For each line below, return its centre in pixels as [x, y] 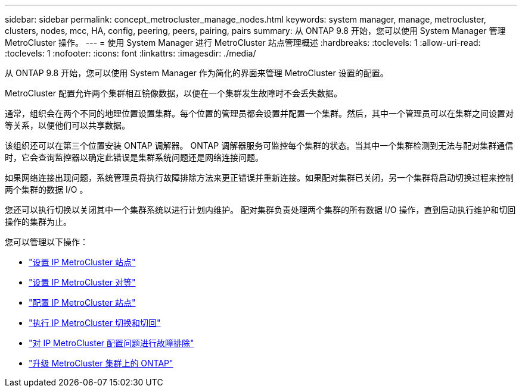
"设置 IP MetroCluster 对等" [82, 282]
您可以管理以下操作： [46, 242]
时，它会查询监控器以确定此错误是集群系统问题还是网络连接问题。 [134, 157]
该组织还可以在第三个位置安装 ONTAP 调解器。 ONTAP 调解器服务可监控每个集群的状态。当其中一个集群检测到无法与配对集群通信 [259, 145]
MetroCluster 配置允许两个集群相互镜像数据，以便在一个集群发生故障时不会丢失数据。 [173, 93]
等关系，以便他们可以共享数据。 [67, 125]
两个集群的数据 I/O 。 [46, 189]
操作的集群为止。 [38, 222]
